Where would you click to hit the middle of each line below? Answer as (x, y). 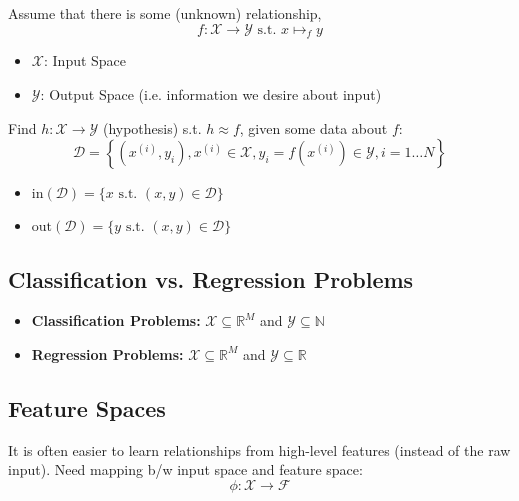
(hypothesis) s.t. (152, 127)
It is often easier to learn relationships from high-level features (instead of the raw (259, 449)
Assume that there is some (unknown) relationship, (165, 13)
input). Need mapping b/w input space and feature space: (185, 469)
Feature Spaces (87, 407)
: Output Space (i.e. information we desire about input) (211, 93)
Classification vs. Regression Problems (211, 278)
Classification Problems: (116, 320)
